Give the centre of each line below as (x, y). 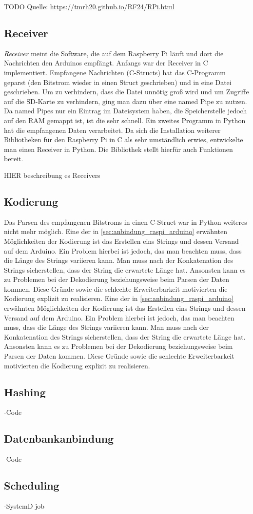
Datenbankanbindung (59, 439)
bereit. (14, 159)
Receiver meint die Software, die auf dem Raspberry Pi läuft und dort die (114, 53)
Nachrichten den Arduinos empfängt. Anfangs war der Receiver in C (106, 63)
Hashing (25, 392)
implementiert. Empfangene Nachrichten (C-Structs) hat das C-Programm (115, 72)
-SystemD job (24, 506)
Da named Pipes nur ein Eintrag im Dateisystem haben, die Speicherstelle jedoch (126, 111)
